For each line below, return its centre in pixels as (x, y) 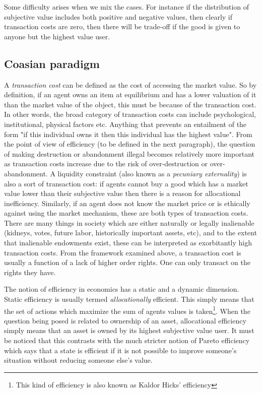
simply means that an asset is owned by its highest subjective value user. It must (129, 330)
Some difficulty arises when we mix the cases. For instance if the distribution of (127, 7)
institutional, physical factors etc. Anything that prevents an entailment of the (125, 124)
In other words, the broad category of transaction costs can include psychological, (130, 114)
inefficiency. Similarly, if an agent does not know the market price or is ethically (127, 203)
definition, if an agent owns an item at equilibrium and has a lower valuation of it (130, 94)
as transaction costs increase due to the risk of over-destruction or (106, 163)
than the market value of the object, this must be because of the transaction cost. (130, 104)
